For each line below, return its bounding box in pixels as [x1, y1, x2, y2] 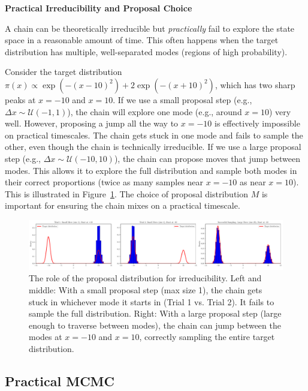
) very [269, 105, 291, 118]
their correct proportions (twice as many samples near [5, 176, 204, 188]
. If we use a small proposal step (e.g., [113, 93, 252, 106]
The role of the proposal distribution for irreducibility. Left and [29, 272, 262, 284]
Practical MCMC [5, 371, 114, 390]
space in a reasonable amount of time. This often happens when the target [5, 34, 279, 46]
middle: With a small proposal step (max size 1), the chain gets [29, 283, 262, 296]
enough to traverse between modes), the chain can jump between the [29, 318, 281, 331]
